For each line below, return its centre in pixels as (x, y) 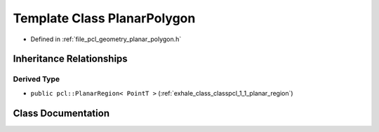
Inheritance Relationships (70, 59)
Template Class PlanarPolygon (104, 18)
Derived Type (36, 79)
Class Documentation (61, 113)
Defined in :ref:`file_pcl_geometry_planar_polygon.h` (106, 39)
